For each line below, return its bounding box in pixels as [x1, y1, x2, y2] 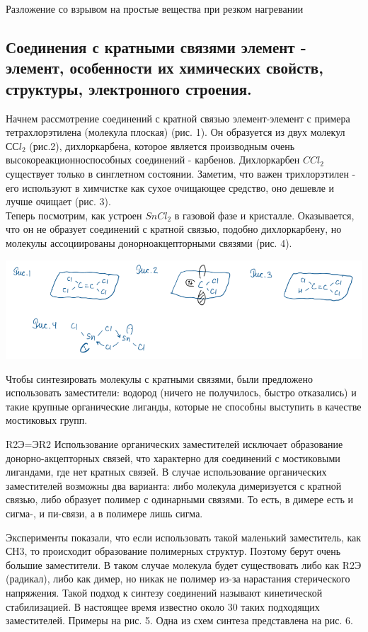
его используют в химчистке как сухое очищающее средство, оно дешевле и [6, 180, 335, 195]
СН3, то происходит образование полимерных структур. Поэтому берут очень [6, 544, 341, 558]
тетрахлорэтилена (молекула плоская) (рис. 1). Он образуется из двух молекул [6, 125, 345, 139]
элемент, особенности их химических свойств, [6, 57, 323, 79]
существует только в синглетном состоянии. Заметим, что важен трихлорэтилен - [6, 166, 356, 180]
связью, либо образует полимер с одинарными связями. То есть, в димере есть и [6, 492, 354, 507]
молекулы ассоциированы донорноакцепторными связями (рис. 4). [6, 235, 292, 250]
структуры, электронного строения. [6, 77, 252, 99]
